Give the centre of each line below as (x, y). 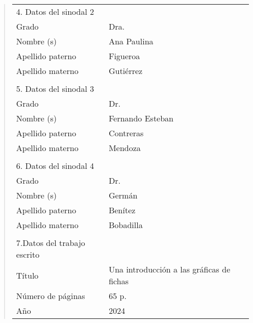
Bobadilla (126, 225)
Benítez (122, 210)
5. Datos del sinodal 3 (55, 89)
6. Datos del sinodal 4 (55, 166)
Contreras (126, 133)
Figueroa (124, 56)
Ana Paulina (131, 41)
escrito (28, 254)
